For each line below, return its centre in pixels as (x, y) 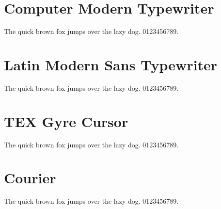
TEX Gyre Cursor (66, 121)
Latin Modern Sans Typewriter (111, 64)
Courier (30, 178)
